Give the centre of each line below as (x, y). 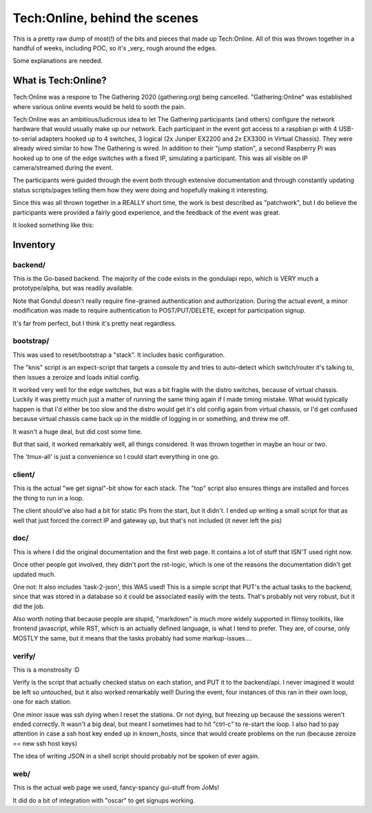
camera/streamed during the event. (63, 167)
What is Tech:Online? (60, 80)
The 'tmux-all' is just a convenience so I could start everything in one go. (116, 457)
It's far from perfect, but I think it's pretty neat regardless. (94, 323)
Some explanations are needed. (58, 61)
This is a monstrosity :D (46, 670)
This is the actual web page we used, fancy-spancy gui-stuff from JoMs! (116, 787)
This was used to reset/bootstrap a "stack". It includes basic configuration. (119, 355)
